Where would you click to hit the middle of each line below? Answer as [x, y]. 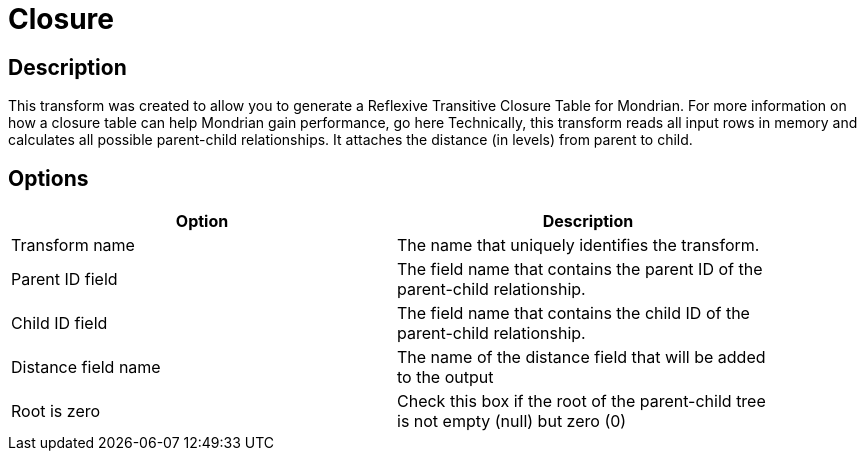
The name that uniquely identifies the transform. [578, 245]
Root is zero [56, 411]
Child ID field [59, 323]
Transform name [73, 245]
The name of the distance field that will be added [581, 357]
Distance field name [86, 367]
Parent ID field [64, 279]
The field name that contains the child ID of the [573, 313]
